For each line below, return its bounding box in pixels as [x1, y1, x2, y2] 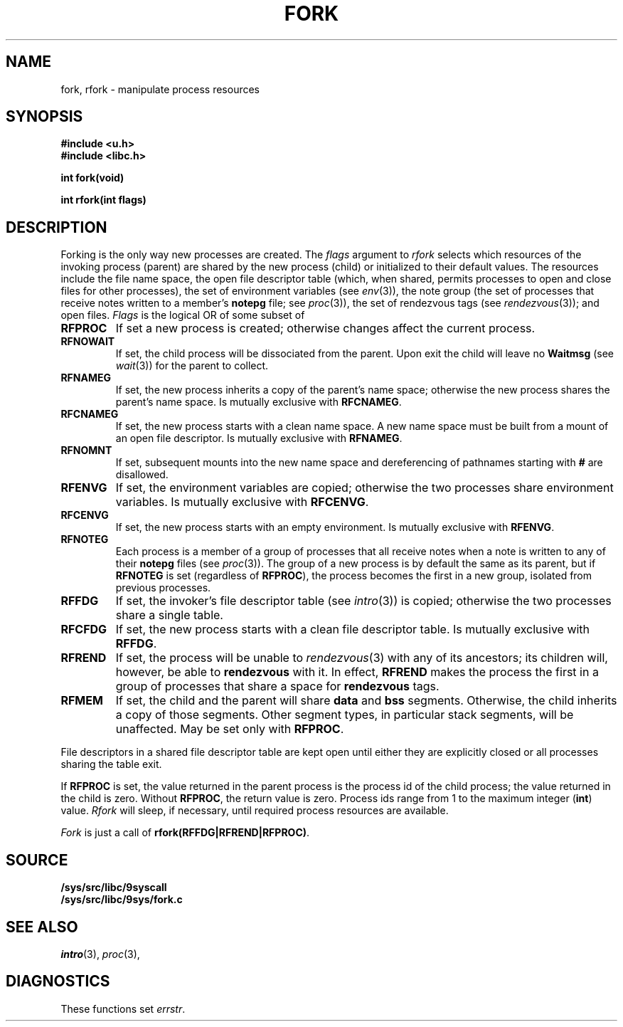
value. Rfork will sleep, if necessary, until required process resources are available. [60, 804, 449, 817]
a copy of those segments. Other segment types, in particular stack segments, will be [115, 707, 574, 722]
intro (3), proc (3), [60, 947, 140, 960]
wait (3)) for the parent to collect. [115, 359, 269, 372]
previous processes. [115, 581, 211, 594]
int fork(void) [60, 172, 124, 184]
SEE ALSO [6, 917, 78, 936]
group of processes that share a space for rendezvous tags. [115, 679, 440, 694]
